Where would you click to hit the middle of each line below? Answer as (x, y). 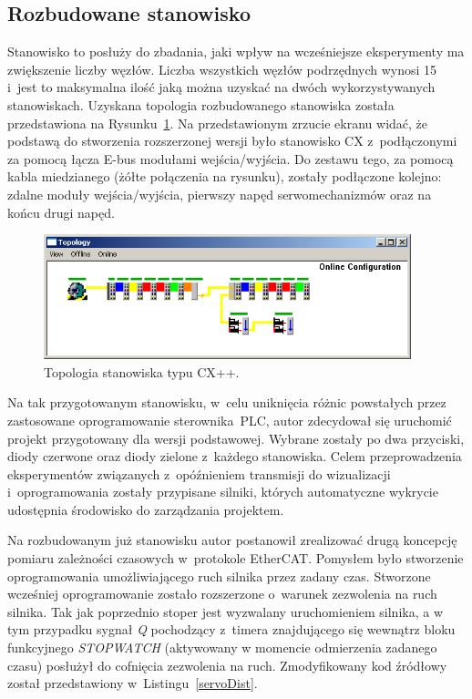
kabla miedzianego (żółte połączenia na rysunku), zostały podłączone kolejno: (225, 176)
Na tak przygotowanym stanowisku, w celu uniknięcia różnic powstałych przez (227, 402)
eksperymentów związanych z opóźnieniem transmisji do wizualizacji (199, 473)
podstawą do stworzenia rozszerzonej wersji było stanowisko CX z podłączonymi (232, 141)
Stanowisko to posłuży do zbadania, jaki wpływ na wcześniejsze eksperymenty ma (236, 51)
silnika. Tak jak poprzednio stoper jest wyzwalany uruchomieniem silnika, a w (225, 611)
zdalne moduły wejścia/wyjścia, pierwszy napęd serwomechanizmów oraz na (220, 194)
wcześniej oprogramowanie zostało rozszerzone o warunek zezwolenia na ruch (222, 594)
